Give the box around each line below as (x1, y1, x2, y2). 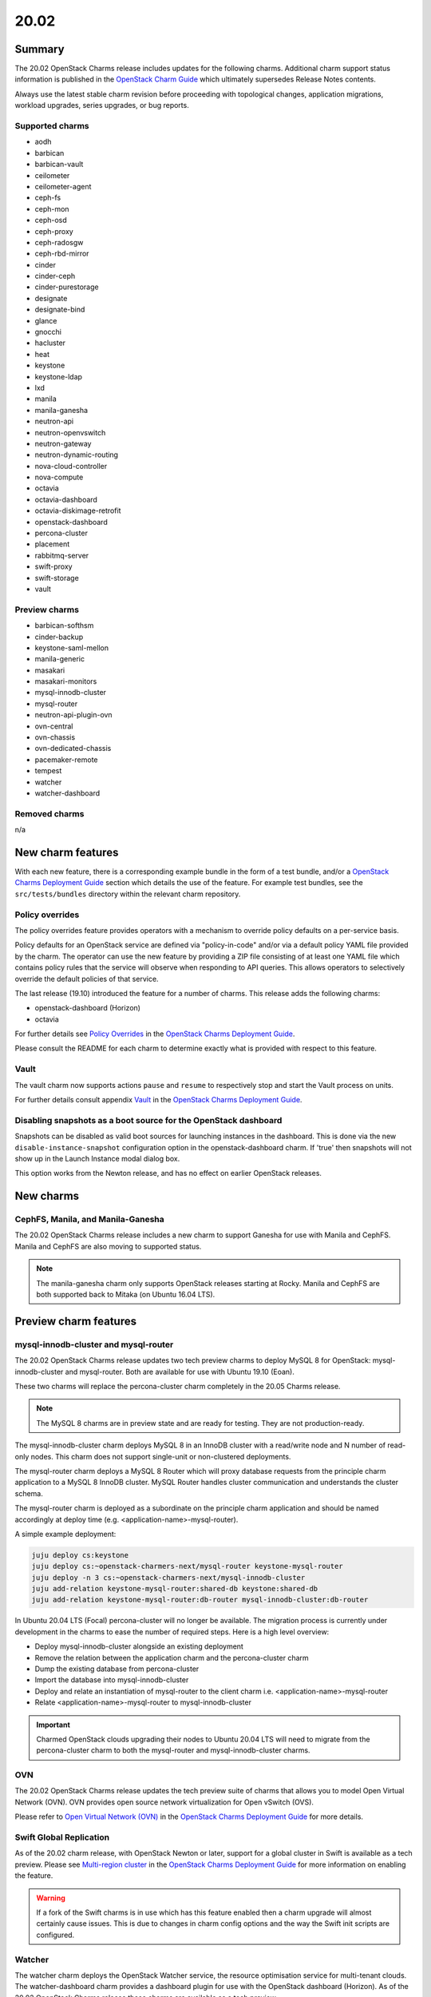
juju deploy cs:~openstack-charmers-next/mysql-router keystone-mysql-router (31, 1562, 343, 1571)
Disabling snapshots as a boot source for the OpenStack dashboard (14, 1114, 283, 1126)
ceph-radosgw (34, 237, 84, 247)
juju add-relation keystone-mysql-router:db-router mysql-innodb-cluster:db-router (31, 1595, 369, 1605)
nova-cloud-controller (34, 461, 108, 470)
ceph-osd (34, 216, 67, 225)
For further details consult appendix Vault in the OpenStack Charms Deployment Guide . (14, 1095, 302, 1105)
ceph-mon (34, 204, 69, 213)
